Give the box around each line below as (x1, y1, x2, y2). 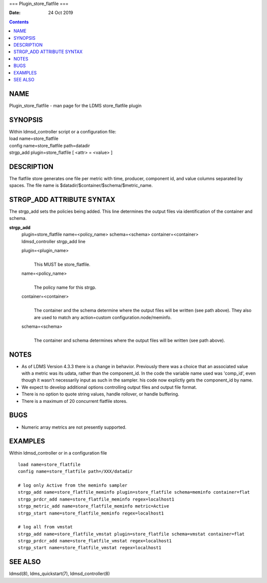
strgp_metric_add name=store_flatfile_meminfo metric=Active (18, 504, 169, 509)
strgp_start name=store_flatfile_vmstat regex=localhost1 (18, 545, 162, 551)
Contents (9, 19, 29, 25)
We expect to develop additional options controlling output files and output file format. (21, 384, 197, 390)
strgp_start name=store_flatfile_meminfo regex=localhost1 (18, 510, 164, 516)
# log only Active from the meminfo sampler (18, 482, 128, 488)
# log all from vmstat (18, 524, 73, 530)
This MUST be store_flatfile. (34, 261, 91, 267)
